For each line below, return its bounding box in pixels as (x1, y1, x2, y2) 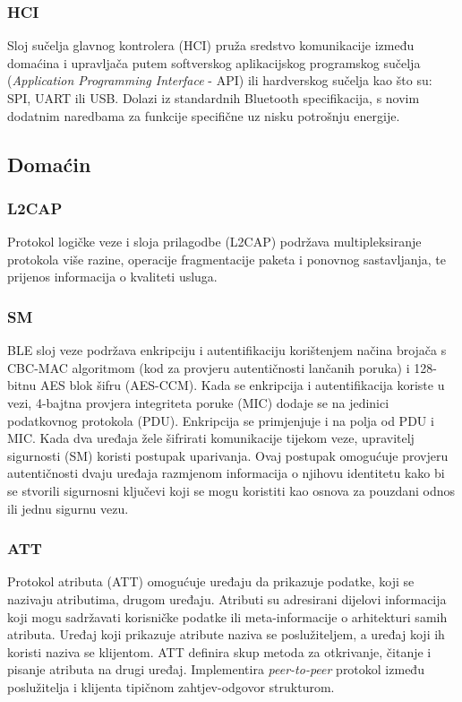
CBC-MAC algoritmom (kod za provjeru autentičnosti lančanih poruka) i (7, 358, 410, 377)
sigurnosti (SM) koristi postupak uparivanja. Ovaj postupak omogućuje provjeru (7, 446, 449, 464)
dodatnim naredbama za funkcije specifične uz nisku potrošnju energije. (7, 106, 400, 125)
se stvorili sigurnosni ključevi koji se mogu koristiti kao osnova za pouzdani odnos (7, 481, 456, 499)
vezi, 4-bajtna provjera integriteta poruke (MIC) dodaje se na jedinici (7, 393, 389, 412)
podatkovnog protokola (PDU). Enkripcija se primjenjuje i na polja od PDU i (7, 411, 434, 429)
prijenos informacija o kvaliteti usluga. (7, 267, 218, 286)
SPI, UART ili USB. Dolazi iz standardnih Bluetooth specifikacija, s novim (7, 89, 420, 107)
